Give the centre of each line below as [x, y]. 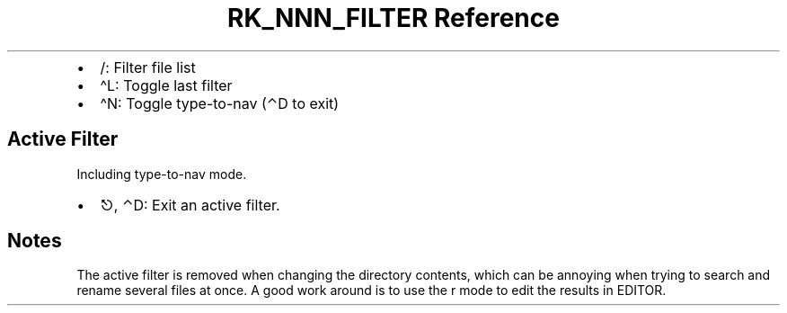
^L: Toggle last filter [166, 85]
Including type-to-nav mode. [162, 174]
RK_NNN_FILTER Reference [393, 18]
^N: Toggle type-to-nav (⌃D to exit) [220, 103]
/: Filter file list [148, 67]
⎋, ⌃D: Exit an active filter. [190, 205]
